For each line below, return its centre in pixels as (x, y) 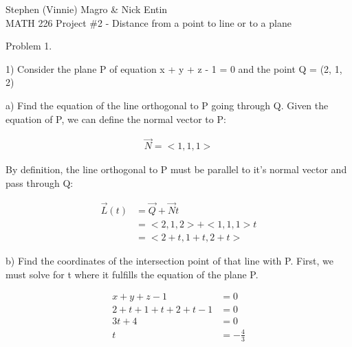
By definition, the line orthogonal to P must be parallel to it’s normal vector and (176, 169)
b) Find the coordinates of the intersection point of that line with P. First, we (169, 260)
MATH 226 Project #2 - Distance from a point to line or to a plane (148, 22)
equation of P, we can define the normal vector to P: (116, 119)
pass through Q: (40, 183)
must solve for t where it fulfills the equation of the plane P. (132, 274)
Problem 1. (29, 46)
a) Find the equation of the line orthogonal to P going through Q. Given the (167, 105)
